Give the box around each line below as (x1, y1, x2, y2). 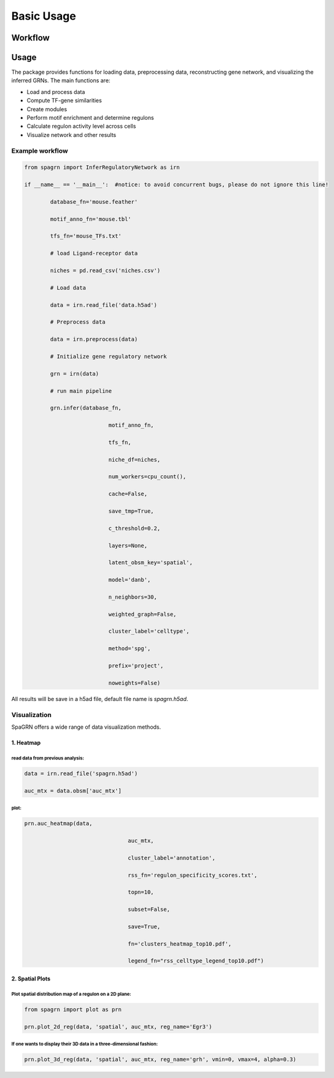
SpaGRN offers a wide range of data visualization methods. (11, 723, 161, 731)
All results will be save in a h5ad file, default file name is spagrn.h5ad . (11, 695, 188, 702)
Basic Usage (11, 9, 76, 23)
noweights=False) (108, 679, 161, 686)
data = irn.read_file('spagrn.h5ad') (24, 770, 138, 777)
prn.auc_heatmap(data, (24, 820, 93, 827)
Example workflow (11, 146, 68, 155)
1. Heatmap (11, 739, 41, 746)
